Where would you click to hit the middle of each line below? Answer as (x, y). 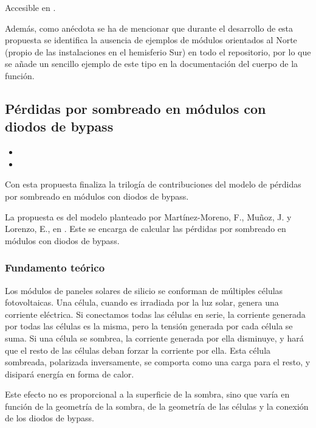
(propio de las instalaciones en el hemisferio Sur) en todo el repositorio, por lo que (158, 51)
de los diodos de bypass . (50, 418)
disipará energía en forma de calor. (70, 374)
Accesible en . (30, 7)
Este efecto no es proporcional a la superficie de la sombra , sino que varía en (147, 394)
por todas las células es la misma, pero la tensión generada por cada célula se (149, 326)
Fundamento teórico (55, 268)
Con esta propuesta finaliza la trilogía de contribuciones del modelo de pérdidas (153, 184)
